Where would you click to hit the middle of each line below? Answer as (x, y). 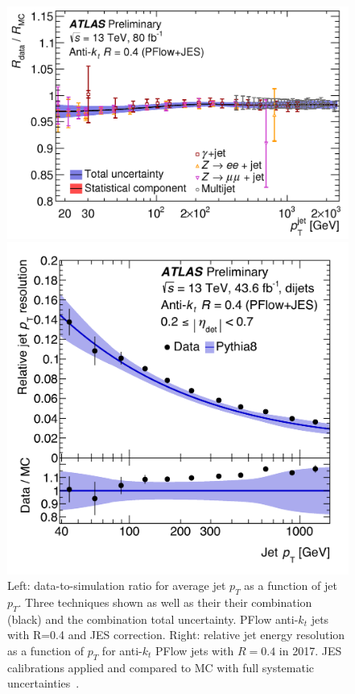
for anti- (122, 650)
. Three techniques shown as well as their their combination (165, 602)
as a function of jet (291, 585)
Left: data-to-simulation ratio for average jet (117, 585)
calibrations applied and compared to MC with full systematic (161, 667)
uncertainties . (43, 683)
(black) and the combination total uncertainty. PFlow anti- (153, 619)
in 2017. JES (310, 650)
